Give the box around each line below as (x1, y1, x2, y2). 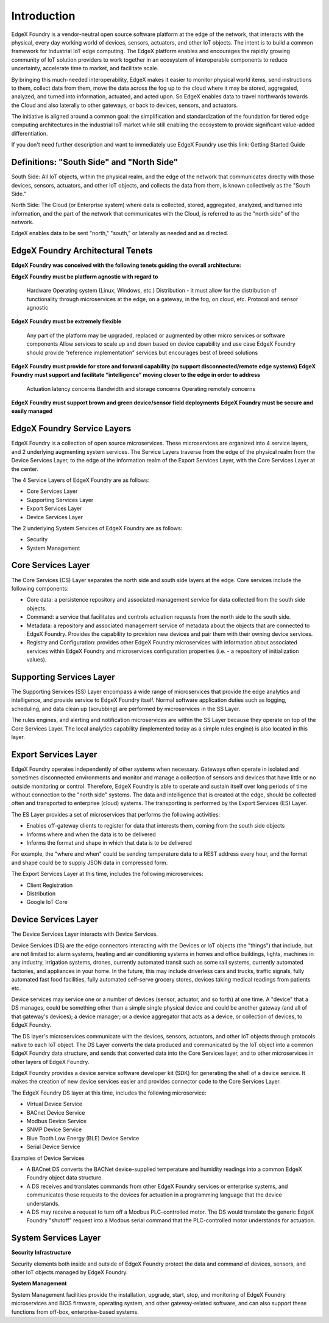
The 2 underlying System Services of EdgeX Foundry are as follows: (11, 524, 183, 531)
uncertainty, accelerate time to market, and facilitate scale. (11, 65, 159, 72)
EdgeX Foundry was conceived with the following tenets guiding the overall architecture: (11, 261, 241, 269)
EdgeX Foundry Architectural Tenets (11, 246, 153, 256)
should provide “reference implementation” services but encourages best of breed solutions (26, 349, 258, 356)
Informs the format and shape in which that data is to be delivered (26, 839, 192, 846)
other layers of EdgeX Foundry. (11, 1058, 90, 1065)
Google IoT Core (26, 898, 68, 906)
